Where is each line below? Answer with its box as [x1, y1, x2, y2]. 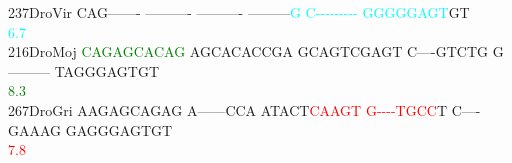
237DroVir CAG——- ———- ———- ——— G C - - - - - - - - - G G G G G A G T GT [8, 2, 470, 22]
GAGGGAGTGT [65, 119, 173, 140]
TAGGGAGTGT [54, 60, 159, 81]
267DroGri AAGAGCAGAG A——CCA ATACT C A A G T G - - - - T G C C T [8, 99, 447, 120]
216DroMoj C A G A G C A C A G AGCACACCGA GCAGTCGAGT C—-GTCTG [8, 41, 489, 62]
